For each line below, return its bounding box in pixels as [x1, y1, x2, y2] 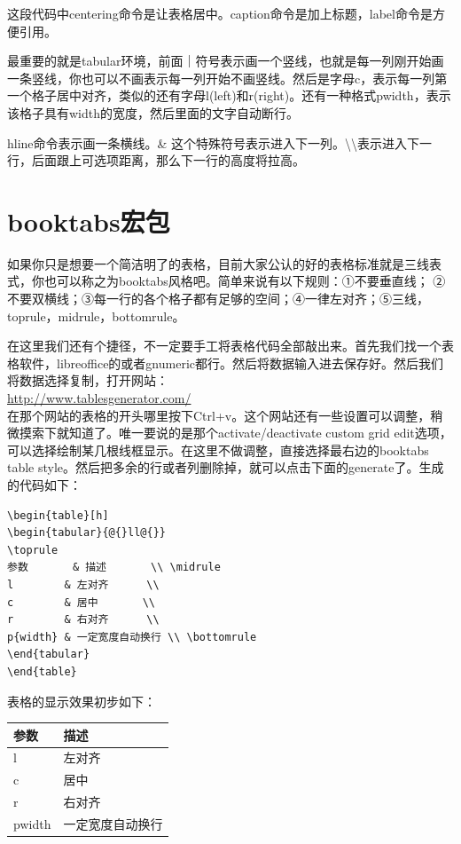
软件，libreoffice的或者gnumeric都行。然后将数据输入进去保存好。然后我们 [19, 353, 444, 372]
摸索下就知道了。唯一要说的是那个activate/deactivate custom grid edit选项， [19, 423, 452, 442]
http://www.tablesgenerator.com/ [7, 389, 191, 407]
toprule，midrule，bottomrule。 [7, 306, 185, 325]
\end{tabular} [7, 648, 90, 661]
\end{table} [7, 665, 77, 678]
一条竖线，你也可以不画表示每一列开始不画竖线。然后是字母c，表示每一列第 [7, 68, 448, 87]
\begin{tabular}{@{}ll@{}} [7, 526, 166, 540]
